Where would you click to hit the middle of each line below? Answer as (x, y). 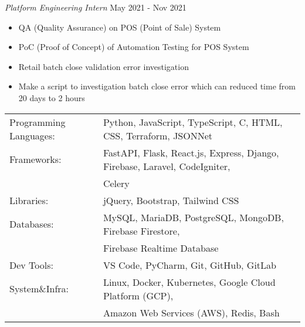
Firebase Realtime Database (161, 248)
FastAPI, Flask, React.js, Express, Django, (191, 152)
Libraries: (29, 200)
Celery (116, 183)
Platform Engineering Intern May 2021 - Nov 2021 (96, 7)
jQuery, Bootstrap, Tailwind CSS (171, 200)
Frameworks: (35, 159)
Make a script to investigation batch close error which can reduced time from (157, 86)
